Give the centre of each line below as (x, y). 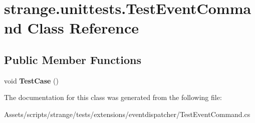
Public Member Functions (73, 59)
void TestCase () (31, 80)
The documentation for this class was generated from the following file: (113, 97)
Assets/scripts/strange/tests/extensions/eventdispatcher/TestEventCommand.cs (127, 114)
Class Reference (83, 28)
